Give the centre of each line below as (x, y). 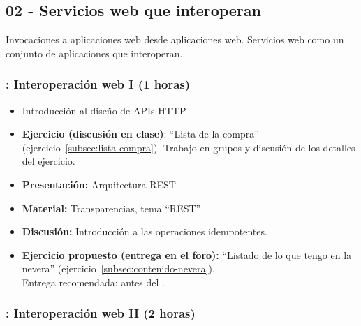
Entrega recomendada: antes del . (93, 282)
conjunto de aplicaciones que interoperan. (94, 53)
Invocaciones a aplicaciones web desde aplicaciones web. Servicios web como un (175, 39)
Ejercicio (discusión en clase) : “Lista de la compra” (140, 134)
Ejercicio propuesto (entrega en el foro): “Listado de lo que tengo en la (187, 254)
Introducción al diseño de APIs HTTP (104, 110)
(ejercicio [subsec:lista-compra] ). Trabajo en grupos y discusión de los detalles (189, 147)
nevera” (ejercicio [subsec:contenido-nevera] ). (118, 268)
